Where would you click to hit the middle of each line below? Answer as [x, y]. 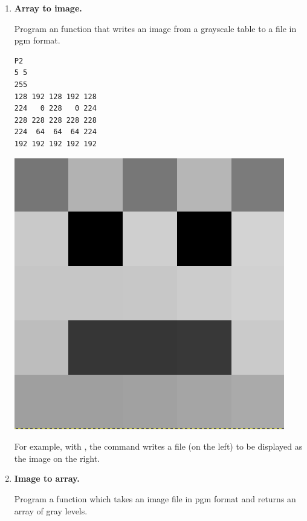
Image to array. [47, 478]
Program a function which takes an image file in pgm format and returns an [155, 498]
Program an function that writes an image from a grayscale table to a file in [155, 28]
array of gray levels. [51, 510]
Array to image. [48, 8]
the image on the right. [57, 458]
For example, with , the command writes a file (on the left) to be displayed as [158, 446]
